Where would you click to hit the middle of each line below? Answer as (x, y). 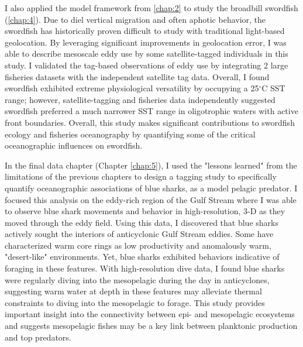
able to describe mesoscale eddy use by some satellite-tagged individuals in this (147, 54)
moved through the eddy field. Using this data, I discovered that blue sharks (142, 222)
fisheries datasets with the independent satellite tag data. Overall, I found (137, 76)
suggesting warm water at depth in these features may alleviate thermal (133, 291)
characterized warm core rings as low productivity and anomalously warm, (138, 245)
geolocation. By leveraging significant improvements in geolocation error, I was (146, 42)
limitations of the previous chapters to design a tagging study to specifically (141, 176)
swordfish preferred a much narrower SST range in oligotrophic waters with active (151, 111)
